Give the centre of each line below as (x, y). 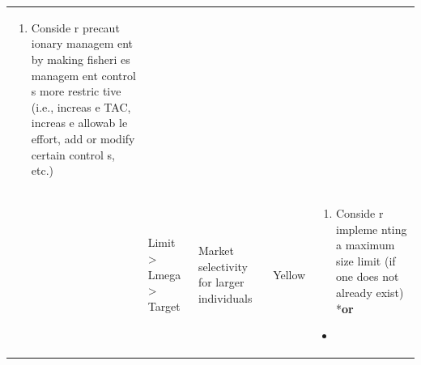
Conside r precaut (75, 27)
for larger (221, 282)
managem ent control (83, 75)
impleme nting (372, 229)
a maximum (366, 245)
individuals (225, 297)
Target (164, 306)
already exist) (370, 292)
